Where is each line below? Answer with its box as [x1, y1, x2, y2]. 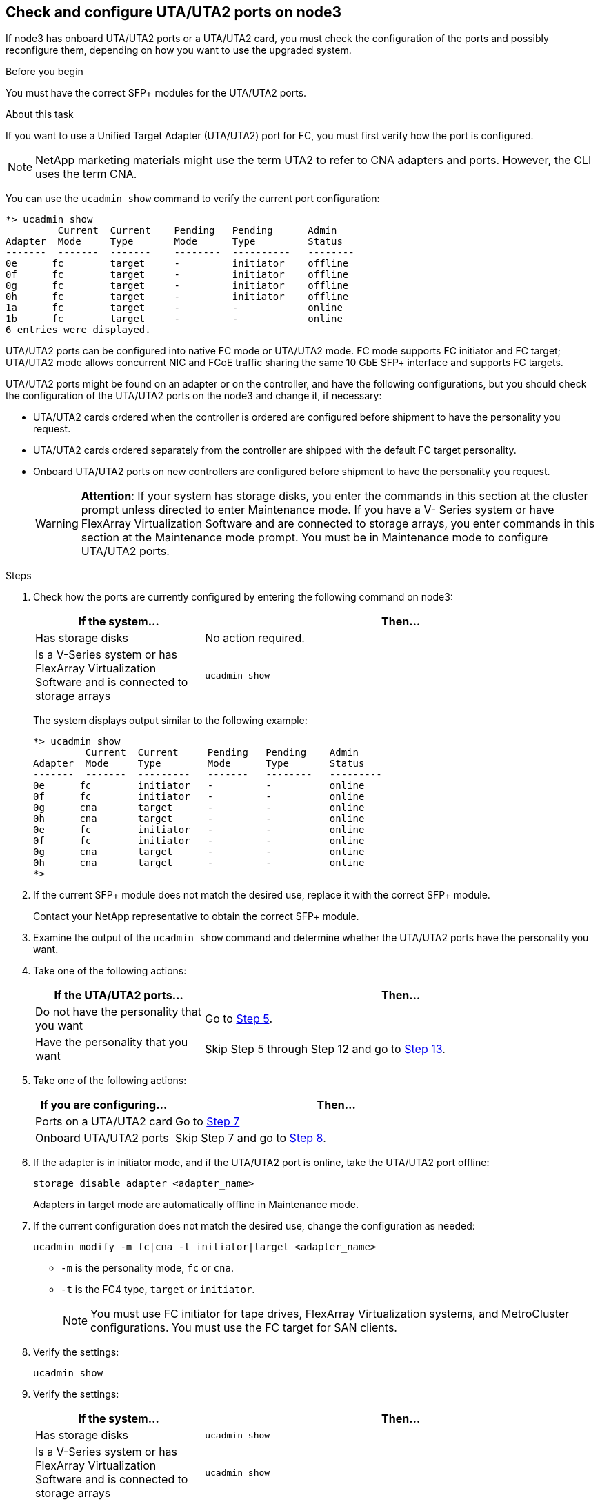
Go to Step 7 [175, 1114, 240, 1129]
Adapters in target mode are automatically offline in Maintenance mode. [33, 1199, 359, 1211]
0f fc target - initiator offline [6, 269, 349, 281]
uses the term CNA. [35, 167, 137, 181]
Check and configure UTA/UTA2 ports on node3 [6, 3, 342, 21]
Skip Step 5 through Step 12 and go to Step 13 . [205, 1042, 446, 1056]
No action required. [205, 631, 305, 645]
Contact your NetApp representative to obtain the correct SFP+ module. [33, 910, 359, 923]
